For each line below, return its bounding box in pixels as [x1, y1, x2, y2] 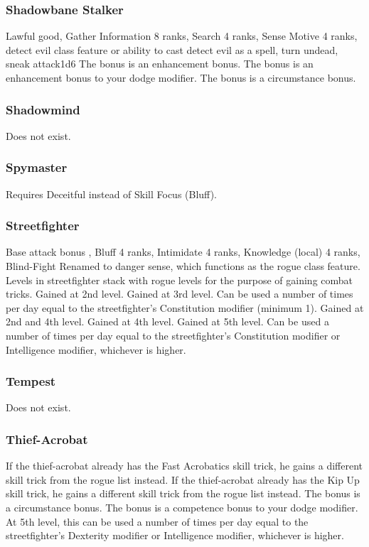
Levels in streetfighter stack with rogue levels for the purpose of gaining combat [6, 272, 353, 287]
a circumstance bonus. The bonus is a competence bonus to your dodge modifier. [6, 500, 358, 514]
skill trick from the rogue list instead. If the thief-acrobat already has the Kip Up [6, 472, 360, 487]
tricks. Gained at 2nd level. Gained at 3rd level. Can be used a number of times [6, 286, 353, 301]
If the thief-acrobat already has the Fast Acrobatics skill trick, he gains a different [6, 458, 363, 473]
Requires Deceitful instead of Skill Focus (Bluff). [6, 186, 218, 201]
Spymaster [6, 158, 68, 176]
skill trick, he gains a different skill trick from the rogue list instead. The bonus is [6, 486, 360, 501]
